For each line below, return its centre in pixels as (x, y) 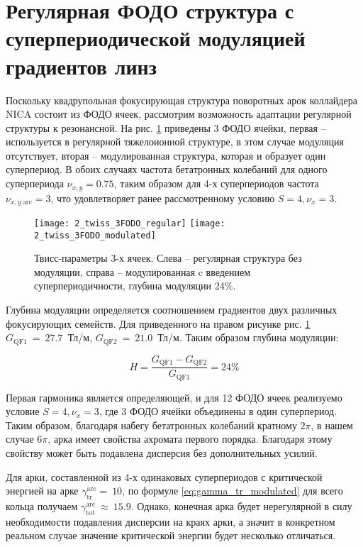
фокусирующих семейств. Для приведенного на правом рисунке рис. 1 (158, 323)
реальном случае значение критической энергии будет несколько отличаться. (171, 535)
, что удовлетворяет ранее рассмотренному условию (163, 198)
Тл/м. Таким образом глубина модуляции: (248, 337)
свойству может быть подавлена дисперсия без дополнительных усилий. (162, 453)
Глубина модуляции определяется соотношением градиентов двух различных (172, 310)
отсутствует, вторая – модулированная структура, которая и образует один (166, 155)
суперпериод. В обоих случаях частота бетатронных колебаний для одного (167, 169)
